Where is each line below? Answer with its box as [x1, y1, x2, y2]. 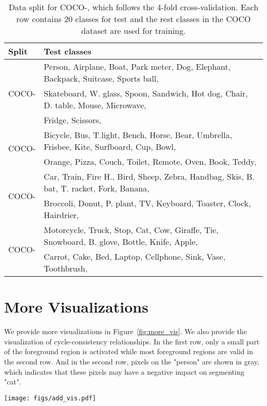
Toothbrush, [44, 262, 88, 274]
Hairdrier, [44, 209, 79, 221]
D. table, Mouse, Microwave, [44, 99, 146, 111]
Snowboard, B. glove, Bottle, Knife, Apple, [44, 236, 198, 247]
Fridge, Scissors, [44, 114, 102, 126]
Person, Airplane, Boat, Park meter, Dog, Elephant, [44, 61, 231, 72]
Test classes [44, 45, 92, 57]
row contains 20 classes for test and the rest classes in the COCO [16, 13, 251, 25]
